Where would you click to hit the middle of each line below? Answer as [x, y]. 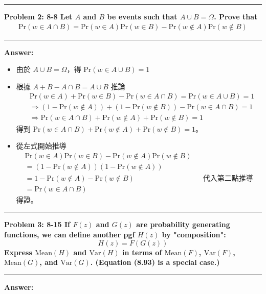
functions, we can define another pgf [70, 234]
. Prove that [236, 16]
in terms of [142, 252]
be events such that [142, 16]
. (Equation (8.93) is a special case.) [155, 262]
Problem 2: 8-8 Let [38, 16]
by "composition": [194, 234]
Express [18, 252]
